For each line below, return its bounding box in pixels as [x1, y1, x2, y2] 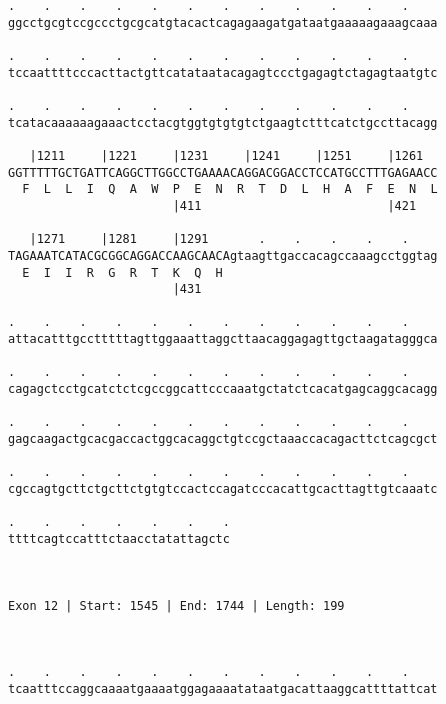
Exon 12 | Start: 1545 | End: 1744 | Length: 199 [8, 598, 345, 613]
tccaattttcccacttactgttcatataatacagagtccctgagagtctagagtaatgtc [8, 65, 438, 80]
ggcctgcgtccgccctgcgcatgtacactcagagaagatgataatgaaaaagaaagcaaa [8, 15, 438, 30]
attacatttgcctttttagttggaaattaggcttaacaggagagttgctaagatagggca [8, 332, 438, 347]
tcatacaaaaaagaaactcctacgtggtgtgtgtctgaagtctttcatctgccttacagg [8, 115, 438, 130]
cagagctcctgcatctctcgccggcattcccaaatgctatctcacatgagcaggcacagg [8, 382, 438, 397]
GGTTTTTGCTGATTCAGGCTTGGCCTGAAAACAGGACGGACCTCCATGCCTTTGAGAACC [8, 165, 438, 180]
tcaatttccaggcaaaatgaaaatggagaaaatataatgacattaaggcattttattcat [8, 681, 438, 696]
